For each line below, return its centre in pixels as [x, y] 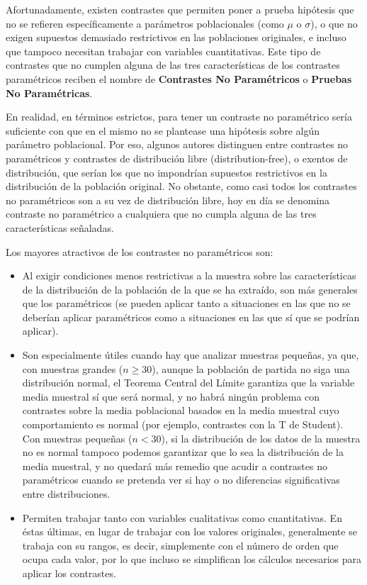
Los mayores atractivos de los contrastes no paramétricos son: [140, 251]
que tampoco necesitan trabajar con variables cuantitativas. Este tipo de [163, 51]
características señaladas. [60, 227]
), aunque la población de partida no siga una [251, 368]
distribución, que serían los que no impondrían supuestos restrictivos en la [166, 172]
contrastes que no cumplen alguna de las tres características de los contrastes [173, 65]
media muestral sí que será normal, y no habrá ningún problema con [171, 396]
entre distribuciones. [66, 494]
